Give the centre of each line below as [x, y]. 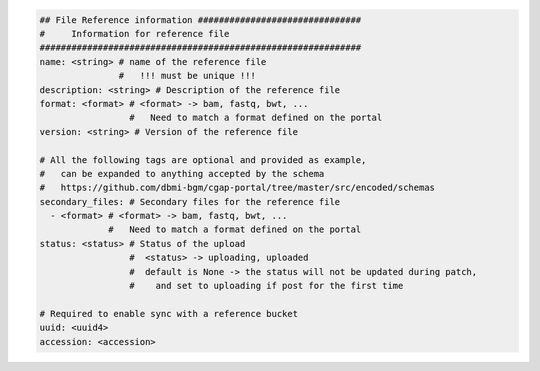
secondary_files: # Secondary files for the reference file [190, 201]
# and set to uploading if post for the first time [266, 286]
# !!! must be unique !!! [187, 76]
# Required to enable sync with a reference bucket [169, 313]
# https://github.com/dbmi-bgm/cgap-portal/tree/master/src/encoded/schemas [237, 188]
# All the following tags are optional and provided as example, [203, 159]
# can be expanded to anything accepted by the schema [182, 173]
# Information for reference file [134, 33]
